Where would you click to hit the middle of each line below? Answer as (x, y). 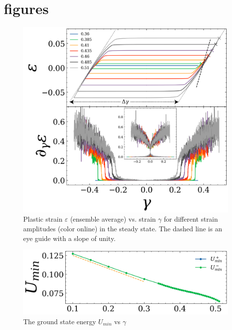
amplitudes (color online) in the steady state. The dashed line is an (123, 228)
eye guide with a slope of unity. (70, 238)
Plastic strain (43, 219)
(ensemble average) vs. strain (113, 219)
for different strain (191, 219)
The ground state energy (60, 321)
